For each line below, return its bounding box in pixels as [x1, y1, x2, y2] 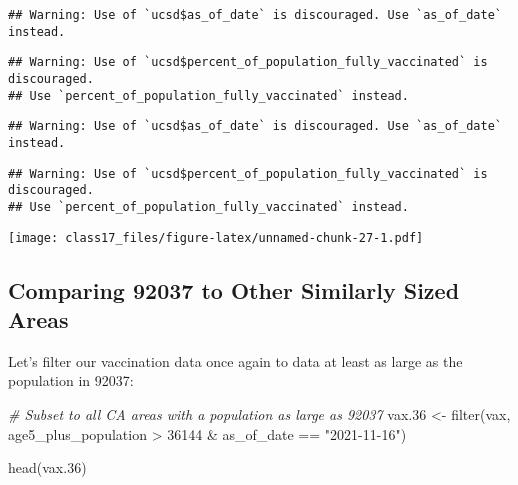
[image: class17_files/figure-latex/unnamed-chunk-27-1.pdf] [8, 230, 424, 245]
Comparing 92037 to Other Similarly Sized [8, 274, 460, 305]
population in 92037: [8, 370, 134, 391]
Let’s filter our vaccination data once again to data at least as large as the [8, 350, 463, 371]
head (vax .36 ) [8, 457, 87, 478]
